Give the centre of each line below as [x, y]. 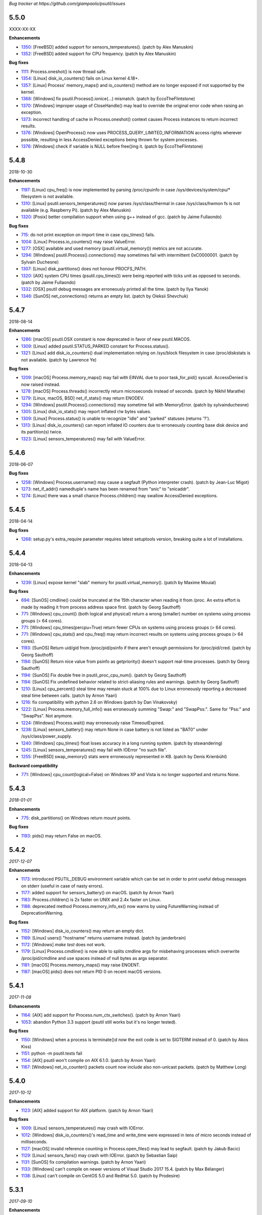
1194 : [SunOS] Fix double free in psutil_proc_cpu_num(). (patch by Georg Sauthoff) [104, 675]
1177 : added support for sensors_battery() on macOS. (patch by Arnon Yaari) [98, 893]
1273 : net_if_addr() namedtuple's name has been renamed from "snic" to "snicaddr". [106, 489]
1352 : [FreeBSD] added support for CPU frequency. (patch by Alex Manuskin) [98, 54]
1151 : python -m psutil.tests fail [52, 1053]
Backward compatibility [33, 765]
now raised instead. [41, 384]
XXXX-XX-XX [22, 29]
